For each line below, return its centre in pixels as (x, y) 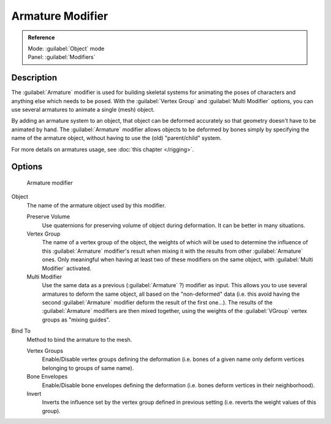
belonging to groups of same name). (88, 368)
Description (34, 78)
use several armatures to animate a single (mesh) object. (83, 110)
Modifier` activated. (67, 268)
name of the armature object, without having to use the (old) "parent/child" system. (116, 138)
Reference (41, 37)
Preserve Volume (48, 217)
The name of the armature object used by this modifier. (96, 205)
